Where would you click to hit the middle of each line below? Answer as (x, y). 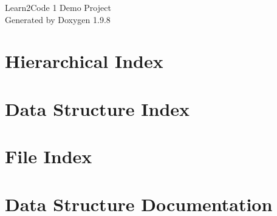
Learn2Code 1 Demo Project (58, 7)
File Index (49, 156)
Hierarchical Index (84, 61)
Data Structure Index (97, 108)
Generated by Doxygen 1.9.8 (58, 19)
